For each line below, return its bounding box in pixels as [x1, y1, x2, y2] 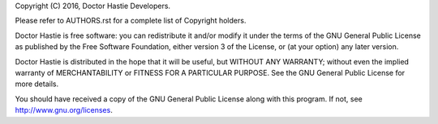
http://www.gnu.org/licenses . [15, 105, 113, 115]
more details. [15, 79, 59, 89]
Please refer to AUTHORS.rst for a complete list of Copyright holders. [15, 16, 247, 26]
